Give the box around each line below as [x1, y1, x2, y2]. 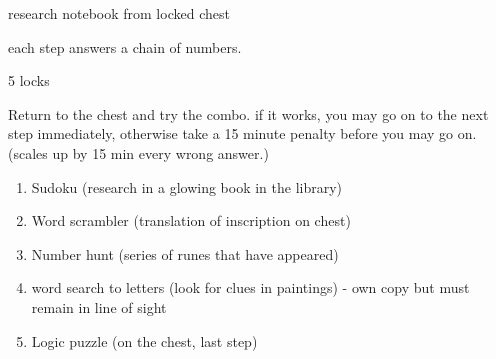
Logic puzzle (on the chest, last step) [31, 330, 258, 351]
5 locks [8, 70, 50, 91]
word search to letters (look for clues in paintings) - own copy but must [31, 277, 470, 298]
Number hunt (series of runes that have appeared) [31, 243, 339, 264]
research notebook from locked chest [8, 3, 230, 23]
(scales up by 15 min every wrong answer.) [8, 142, 269, 163]
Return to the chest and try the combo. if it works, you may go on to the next [8, 103, 489, 124]
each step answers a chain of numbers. [8, 36, 242, 57]
